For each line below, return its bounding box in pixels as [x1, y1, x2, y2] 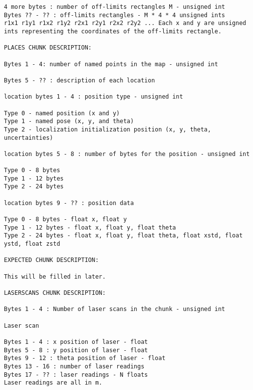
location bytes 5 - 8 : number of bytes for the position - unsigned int [4, 150, 250, 157]
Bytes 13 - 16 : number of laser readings [4, 363, 145, 370]
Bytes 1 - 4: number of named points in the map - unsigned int [4, 60, 218, 68]
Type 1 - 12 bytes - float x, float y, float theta [4, 224, 176, 231]
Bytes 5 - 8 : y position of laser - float [4, 346, 148, 354]
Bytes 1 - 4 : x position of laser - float [4, 338, 148, 345]
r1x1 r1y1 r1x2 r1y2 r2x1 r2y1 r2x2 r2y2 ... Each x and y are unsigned [4, 20, 246, 27]
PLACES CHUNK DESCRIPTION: [4, 44, 92, 52]
